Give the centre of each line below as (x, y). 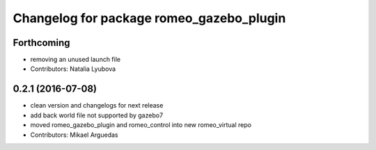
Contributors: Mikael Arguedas (74, 135)
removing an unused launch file (76, 60)
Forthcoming (41, 43)
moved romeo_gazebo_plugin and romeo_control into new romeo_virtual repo (141, 125)
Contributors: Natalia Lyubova (73, 69)
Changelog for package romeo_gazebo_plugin (149, 18)
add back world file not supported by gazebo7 (97, 115)
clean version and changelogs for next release (97, 106)
